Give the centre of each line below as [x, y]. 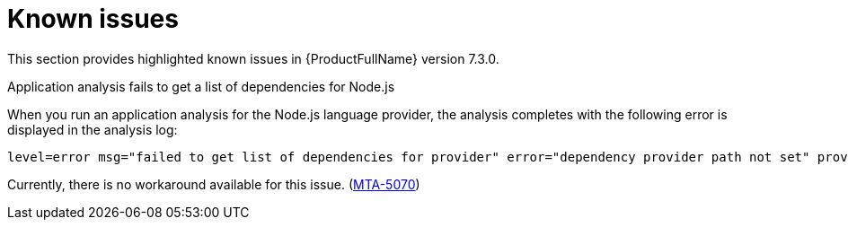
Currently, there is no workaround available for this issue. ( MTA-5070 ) [214, 184]
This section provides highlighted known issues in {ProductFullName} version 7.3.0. [253, 58]
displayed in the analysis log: [93, 129]
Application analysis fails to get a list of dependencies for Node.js [201, 86]
